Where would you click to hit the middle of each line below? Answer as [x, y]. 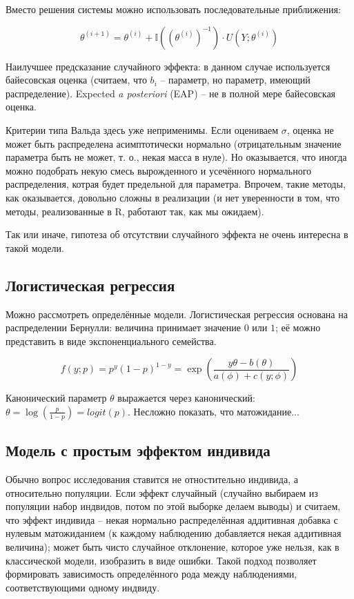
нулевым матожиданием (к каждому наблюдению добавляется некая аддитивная [174, 533]
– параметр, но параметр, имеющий [235, 80]
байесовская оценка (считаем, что [76, 80]
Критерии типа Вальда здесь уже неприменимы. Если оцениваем [142, 129]
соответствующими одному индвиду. [83, 587]
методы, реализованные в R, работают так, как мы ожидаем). [135, 211]
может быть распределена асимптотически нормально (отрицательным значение [174, 143]
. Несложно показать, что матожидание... [214, 411]
